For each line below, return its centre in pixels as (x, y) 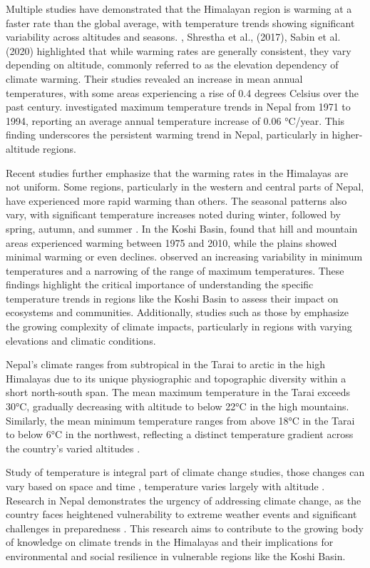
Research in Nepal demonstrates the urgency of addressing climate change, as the (184, 500)
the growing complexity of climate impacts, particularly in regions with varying (179, 326)
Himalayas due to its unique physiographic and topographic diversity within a (176, 378)
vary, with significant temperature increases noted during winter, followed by (173, 214)
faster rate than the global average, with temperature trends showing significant (180, 22)
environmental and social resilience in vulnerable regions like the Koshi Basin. (176, 556)
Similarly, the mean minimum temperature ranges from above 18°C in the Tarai (180, 420)
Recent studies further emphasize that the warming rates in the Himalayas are (177, 172)
